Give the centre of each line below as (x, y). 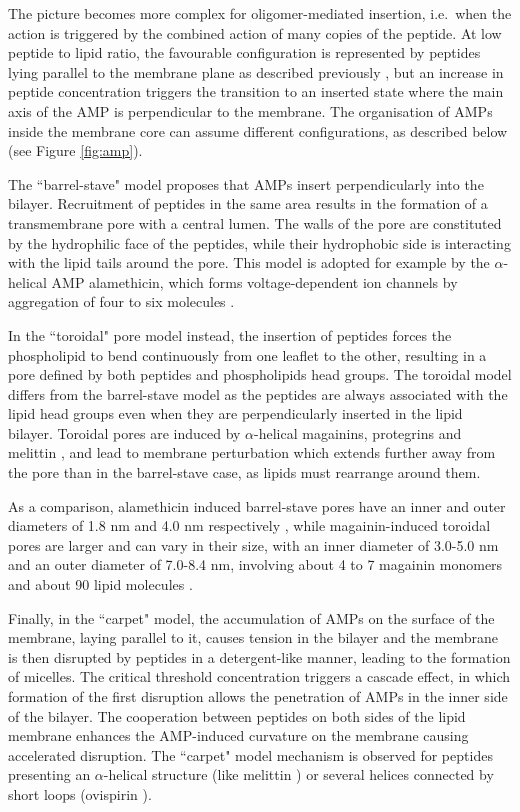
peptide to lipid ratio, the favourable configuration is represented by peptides (244, 52)
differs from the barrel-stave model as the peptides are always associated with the (258, 393)
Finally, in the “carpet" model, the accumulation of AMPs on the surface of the (251, 617)
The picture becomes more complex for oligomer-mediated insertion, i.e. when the (260, 13)
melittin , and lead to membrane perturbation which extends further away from (252, 452)
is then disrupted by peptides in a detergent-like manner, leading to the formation (259, 656)
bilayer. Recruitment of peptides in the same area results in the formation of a (248, 203)
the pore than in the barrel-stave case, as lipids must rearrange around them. (244, 472)
